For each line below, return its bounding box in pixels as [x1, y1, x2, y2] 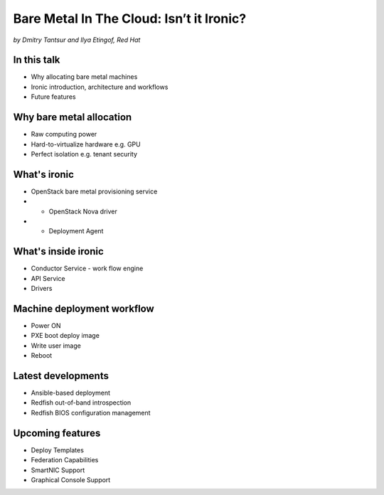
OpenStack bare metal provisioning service [31, 187, 158, 196]
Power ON [31, 321, 61, 330]
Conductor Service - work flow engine [31, 264, 144, 273]
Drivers [31, 284, 53, 293]
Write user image [31, 341, 81, 350]
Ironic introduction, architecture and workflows [31, 82, 169, 91]
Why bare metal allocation [13, 111, 132, 124]
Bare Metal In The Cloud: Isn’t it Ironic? [13, 11, 247, 26]
